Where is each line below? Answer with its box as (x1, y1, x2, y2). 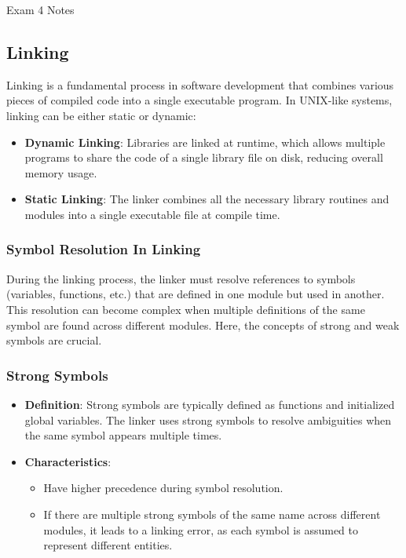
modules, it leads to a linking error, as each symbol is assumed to (43, 521, 358, 538)
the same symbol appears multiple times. (24, 427, 222, 443)
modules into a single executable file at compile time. (24, 206, 280, 222)
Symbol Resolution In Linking (6, 239, 201, 259)
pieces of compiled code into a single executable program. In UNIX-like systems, (6, 92, 393, 108)
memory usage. (24, 164, 97, 181)
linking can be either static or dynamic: (6, 107, 196, 123)
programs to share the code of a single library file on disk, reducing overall (24, 149, 383, 166)
